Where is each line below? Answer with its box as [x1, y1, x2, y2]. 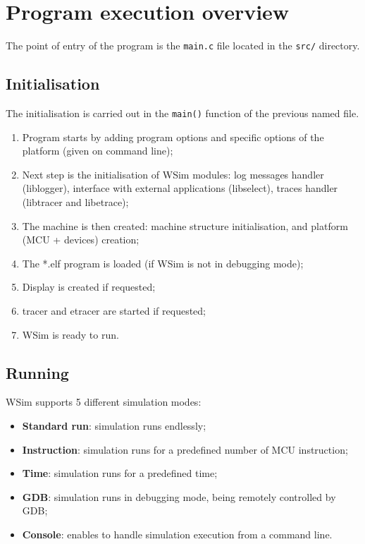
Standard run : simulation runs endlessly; [22, 418, 206, 433]
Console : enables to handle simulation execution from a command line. [22, 526, 333, 541]
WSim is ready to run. [22, 327, 119, 341]
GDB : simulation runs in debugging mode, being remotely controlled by [22, 489, 336, 504]
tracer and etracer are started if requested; [22, 303, 206, 318]
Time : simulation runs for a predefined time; [22, 466, 218, 480]
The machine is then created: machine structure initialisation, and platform [22, 218, 348, 233]
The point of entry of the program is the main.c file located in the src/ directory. [6, 38, 360, 53]
